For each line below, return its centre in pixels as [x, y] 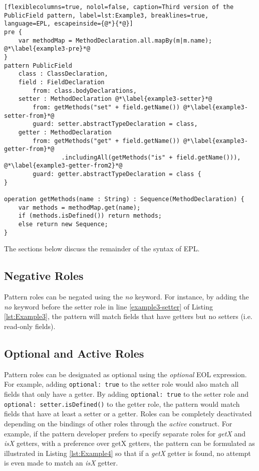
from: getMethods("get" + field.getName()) [106, 141]
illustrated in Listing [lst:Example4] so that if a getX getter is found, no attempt [127, 453]
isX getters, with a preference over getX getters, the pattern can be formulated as [129, 443]
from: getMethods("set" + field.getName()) [106, 107]
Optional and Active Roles [74, 353]
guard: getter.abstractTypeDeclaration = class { [117, 174]
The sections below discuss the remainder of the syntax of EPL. [102, 249]
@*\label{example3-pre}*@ [47, 49]
